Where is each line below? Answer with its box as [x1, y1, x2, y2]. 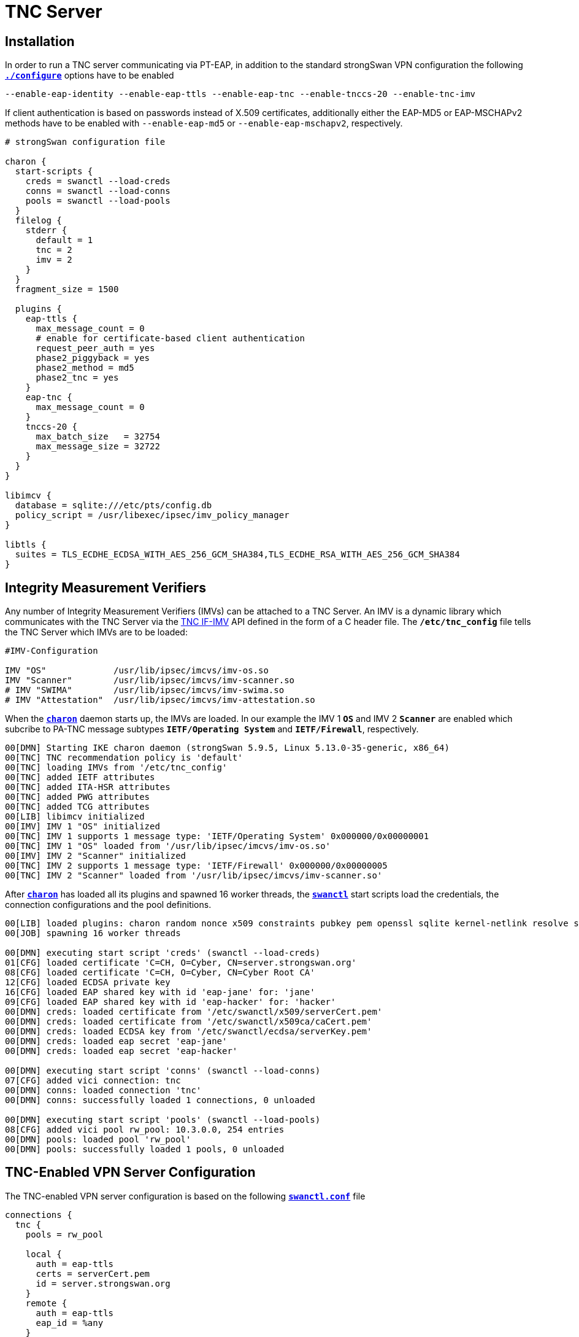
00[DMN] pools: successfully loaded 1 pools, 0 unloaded [5, 1144, 285, 1155]
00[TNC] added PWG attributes [5, 792, 150, 802]
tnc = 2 [36, 245, 72, 255]
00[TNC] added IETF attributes [5, 772, 155, 783]
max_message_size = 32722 [36, 441, 160, 452]
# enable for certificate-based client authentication [36, 333, 305, 344]
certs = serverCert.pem [36, 1268, 150, 1279]
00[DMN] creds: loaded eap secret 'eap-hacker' [5, 1046, 238, 1056]
